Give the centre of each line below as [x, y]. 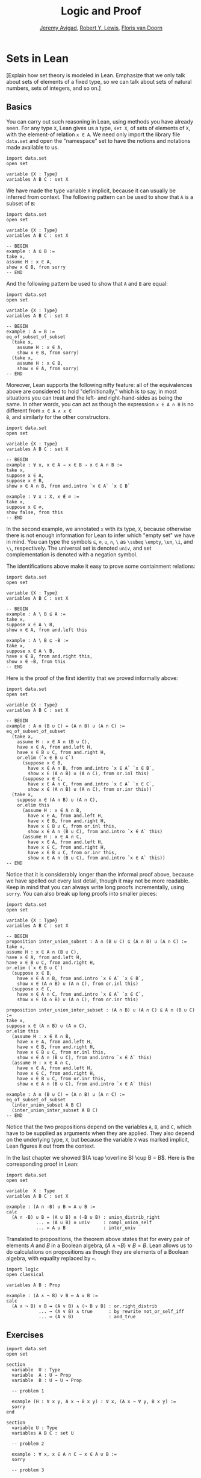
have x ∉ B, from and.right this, [50, 656]
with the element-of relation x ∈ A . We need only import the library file [93, 134]
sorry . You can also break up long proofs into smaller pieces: [82, 893]
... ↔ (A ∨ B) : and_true [87, 1316]
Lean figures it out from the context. [51, 1146]
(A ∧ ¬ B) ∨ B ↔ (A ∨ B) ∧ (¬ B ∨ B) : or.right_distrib [85, 1306]
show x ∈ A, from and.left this [47, 630]
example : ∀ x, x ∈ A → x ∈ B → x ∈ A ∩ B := [64, 465]
